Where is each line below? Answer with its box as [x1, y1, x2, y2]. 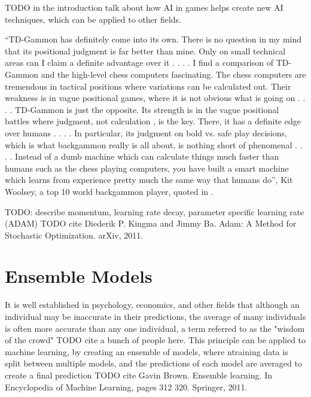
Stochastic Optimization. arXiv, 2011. [5, 228, 144, 241]
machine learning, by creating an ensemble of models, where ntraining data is [5, 345, 288, 358]
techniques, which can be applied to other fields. [5, 13, 181, 25]
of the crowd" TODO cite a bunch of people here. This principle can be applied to [5, 334, 306, 346]
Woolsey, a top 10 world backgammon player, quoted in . [5, 185, 214, 197]
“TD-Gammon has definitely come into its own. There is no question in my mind [5, 33, 302, 45]
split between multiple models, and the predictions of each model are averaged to [5, 357, 302, 369]
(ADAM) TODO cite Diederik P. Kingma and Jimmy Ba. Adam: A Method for [5, 217, 297, 230]
